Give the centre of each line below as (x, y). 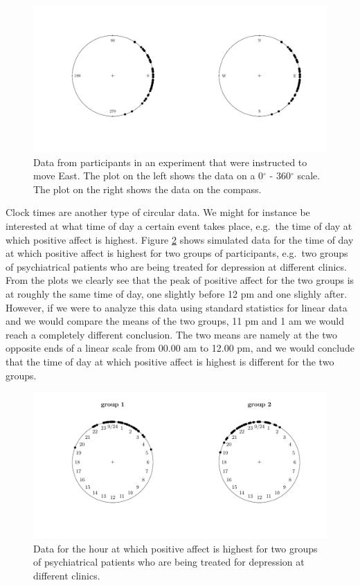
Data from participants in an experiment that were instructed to (170, 162)
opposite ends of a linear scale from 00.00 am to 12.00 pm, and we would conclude (180, 348)
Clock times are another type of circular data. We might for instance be (158, 212)
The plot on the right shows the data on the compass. (147, 189)
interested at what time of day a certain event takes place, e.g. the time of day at (179, 225)
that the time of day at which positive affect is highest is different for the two (170, 361)
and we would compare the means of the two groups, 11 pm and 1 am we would (175, 321)
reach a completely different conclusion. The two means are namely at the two (171, 334)
